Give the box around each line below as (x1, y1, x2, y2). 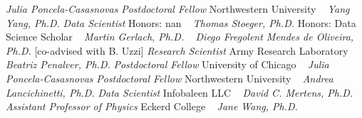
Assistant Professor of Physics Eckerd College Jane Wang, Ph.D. (6, 99, 298, 114)
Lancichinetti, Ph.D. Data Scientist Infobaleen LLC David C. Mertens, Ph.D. (6, 85, 353, 100)
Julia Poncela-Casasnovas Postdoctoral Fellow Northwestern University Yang (6, 1, 350, 16)
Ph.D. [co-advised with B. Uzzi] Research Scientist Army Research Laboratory (6, 43, 348, 58)
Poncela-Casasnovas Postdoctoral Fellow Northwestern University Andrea (6, 70, 333, 85)
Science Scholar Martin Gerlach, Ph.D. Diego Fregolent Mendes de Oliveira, (6, 29, 354, 44)
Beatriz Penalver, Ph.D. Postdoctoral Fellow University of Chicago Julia (6, 57, 329, 72)
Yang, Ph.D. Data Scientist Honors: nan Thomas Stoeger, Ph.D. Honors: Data (6, 15, 356, 30)
